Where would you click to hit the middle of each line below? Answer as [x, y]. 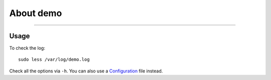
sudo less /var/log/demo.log [54, 60]
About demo [36, 13]
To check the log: [27, 48]
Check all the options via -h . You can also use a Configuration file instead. [86, 71]
